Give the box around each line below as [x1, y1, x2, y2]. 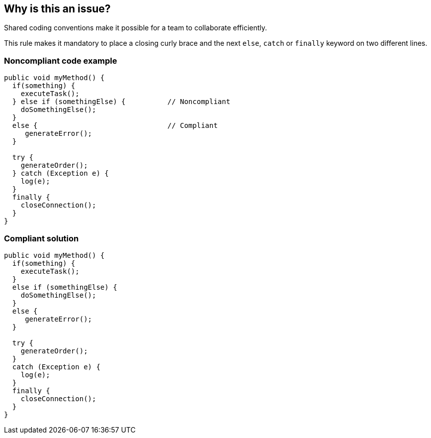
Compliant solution [4, 233, 79, 243]
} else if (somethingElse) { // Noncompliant [12, 98, 231, 106]
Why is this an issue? [4, 2, 111, 15]
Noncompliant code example [4, 55, 117, 66]
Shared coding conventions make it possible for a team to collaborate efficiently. [4, 23, 267, 32]
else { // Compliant [12, 121, 218, 130]
